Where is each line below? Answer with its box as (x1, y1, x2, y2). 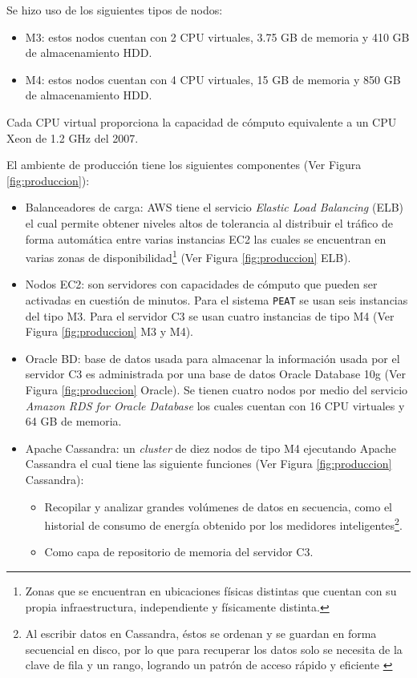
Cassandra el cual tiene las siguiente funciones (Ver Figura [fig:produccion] (25, 455, 392, 472)
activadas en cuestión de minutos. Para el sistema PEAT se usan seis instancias (25, 291, 408, 308)
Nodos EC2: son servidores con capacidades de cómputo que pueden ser (25, 276, 378, 293)
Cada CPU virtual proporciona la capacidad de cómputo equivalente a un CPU (6, 113, 397, 130)
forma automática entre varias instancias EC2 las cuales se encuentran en (25, 230, 387, 247)
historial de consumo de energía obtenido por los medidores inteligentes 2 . (44, 515, 403, 533)
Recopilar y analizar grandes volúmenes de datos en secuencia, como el (44, 498, 392, 515)
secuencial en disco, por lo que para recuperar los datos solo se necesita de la (25, 640, 403, 657)
